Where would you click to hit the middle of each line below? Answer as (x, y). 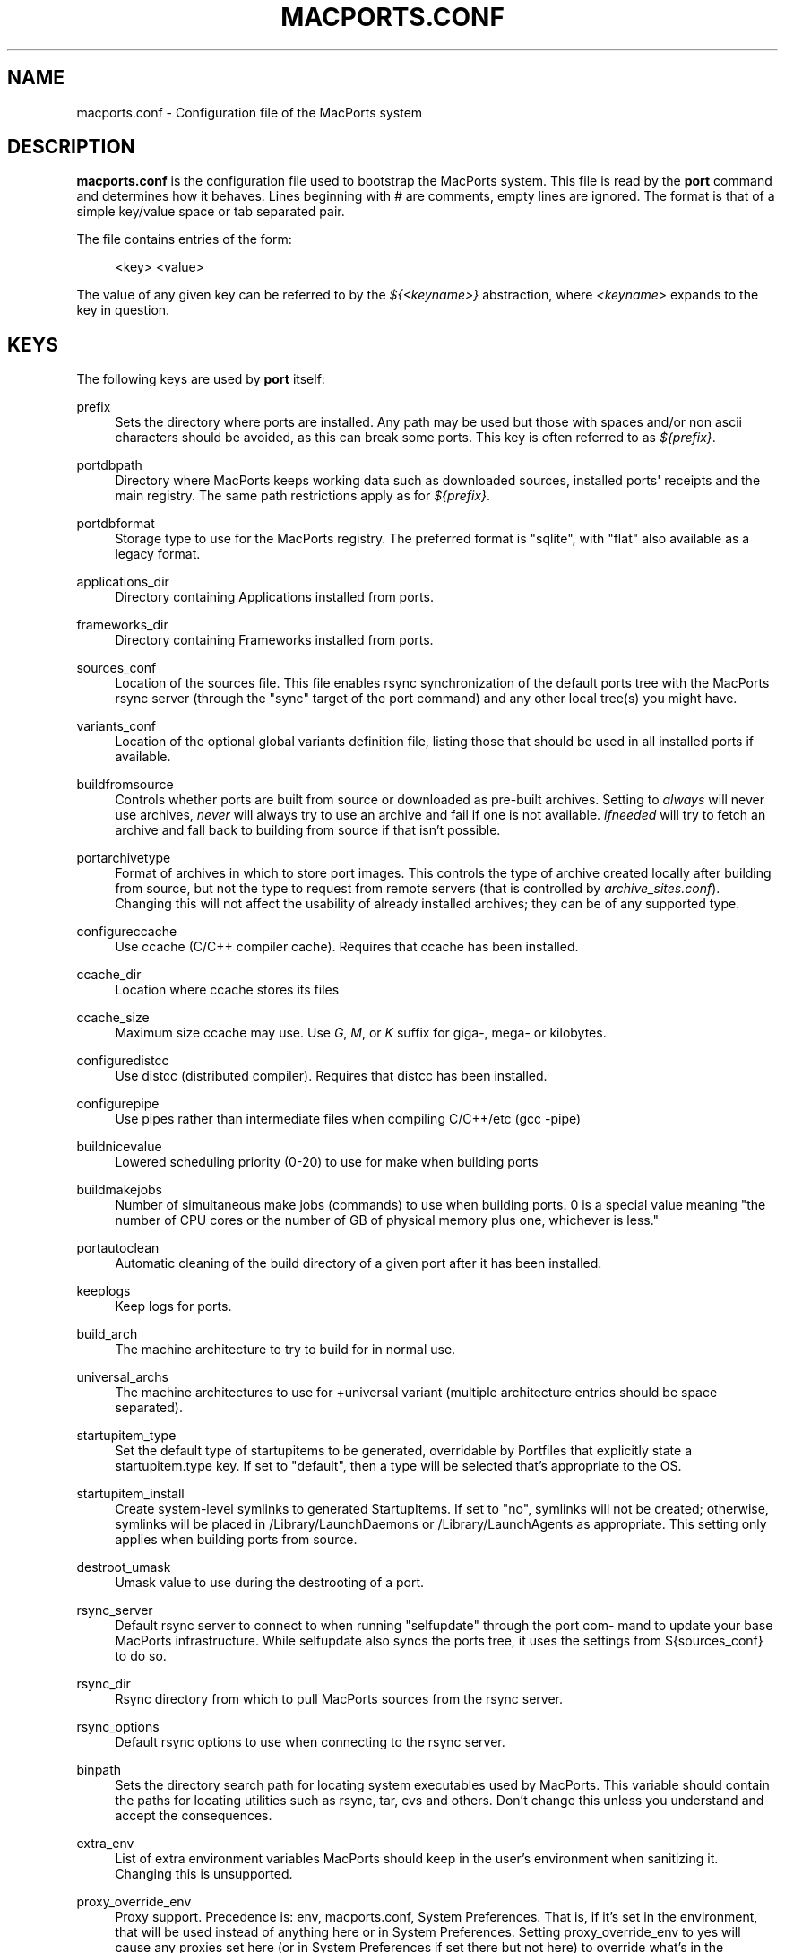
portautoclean (118, 1248)
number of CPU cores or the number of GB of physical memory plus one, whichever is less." (387, 1220)
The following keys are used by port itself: (201, 379)
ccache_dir (109, 975)
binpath (99, 1770)
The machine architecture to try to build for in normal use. (285, 1350)
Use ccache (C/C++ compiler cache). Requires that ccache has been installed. (347, 947)
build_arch (107, 1334)
